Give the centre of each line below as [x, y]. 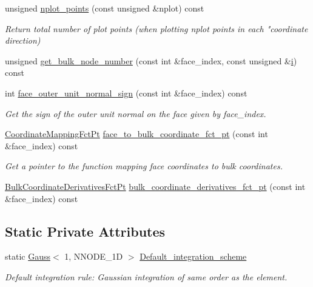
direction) [23, 40]
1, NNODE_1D [94, 256]
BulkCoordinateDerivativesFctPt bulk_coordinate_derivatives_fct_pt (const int [155, 186]
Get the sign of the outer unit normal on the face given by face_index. [136, 113]
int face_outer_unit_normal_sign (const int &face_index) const [126, 93]
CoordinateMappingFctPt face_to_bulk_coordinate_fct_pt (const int [136, 134]
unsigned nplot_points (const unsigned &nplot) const [105, 8]
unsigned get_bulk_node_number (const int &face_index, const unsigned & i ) [151, 60]
